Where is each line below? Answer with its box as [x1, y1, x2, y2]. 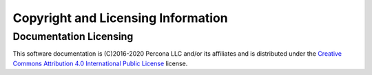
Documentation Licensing [12, 30, 134, 43]
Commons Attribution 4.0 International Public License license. [12, 59, 188, 67]
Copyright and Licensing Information [12, 10, 228, 25]
